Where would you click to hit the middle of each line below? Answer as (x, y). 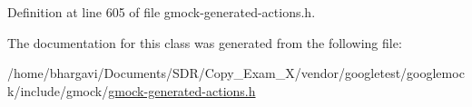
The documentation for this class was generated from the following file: (205, 42)
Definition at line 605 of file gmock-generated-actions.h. (162, 12)
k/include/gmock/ (58, 90)
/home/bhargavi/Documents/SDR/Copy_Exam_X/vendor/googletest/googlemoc (236, 73)
